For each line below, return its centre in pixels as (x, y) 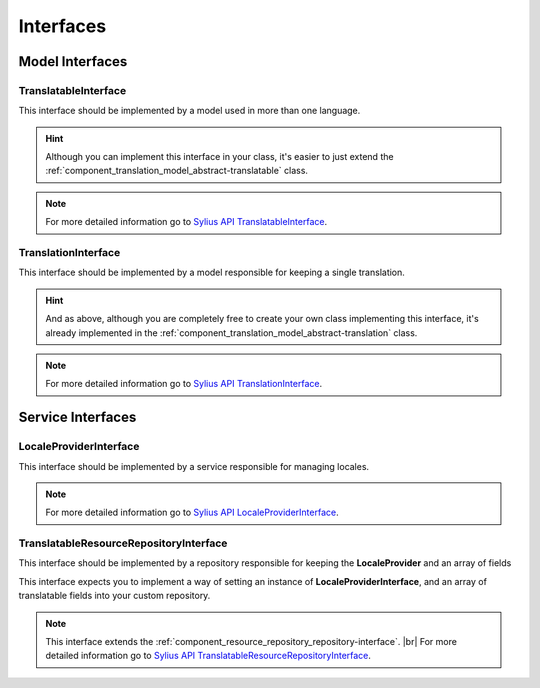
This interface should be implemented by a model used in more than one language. (189, 111)
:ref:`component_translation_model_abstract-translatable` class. (177, 171)
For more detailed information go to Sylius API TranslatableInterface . (186, 222)
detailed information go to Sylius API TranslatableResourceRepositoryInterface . (208, 656)
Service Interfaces (77, 417)
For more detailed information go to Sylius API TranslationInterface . (184, 384)
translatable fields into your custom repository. (114, 596)
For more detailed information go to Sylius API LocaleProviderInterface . (192, 512)
